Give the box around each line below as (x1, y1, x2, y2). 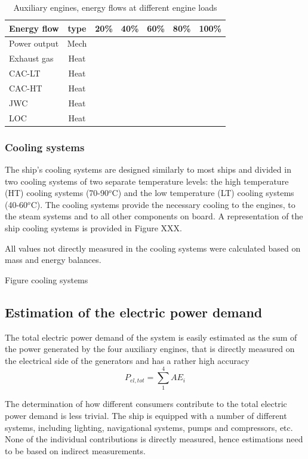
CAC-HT (9, 81, 42, 94)
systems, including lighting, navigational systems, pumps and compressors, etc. (5, 421, 293, 433)
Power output (9, 37, 59, 50)
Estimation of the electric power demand (5, 302, 263, 321)
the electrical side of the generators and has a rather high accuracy (5, 354, 250, 366)
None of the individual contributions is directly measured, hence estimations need (5, 433, 303, 445)
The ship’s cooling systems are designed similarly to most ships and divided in (5, 163, 291, 175)
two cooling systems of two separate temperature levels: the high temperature (5, 175, 289, 187)
